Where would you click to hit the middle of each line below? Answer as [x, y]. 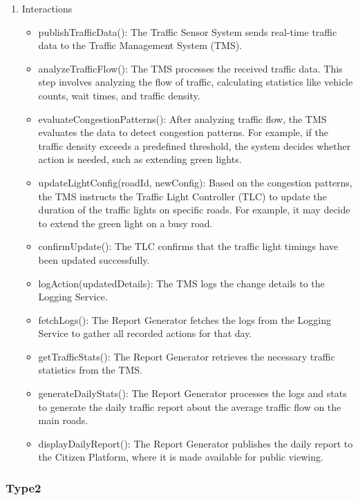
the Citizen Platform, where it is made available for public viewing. [181, 457]
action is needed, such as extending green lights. [140, 159]
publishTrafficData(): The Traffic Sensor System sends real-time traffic [188, 31]
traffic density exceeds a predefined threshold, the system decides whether [195, 145]
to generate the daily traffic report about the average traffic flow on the [190, 406]
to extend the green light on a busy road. [125, 223]
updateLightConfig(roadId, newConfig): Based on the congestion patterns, [195, 182]
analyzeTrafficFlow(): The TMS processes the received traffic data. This [190, 68]
